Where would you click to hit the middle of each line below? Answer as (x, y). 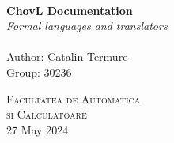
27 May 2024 (38, 129)
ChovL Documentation (70, 10)
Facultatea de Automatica (74, 98)
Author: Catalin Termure (67, 56)
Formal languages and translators (87, 26)
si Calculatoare (47, 114)
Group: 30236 (39, 71)
